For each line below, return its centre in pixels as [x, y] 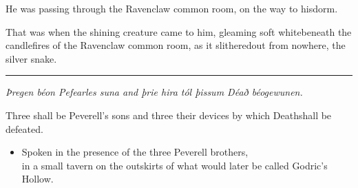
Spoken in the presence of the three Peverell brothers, [135, 152]
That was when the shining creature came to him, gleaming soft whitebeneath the [179, 31]
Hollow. [38, 179]
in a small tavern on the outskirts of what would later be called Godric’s [175, 165]
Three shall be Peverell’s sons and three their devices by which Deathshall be [169, 115]
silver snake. [31, 58]
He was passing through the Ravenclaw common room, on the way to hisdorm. [172, 8]
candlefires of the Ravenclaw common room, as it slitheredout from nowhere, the [176, 45]
